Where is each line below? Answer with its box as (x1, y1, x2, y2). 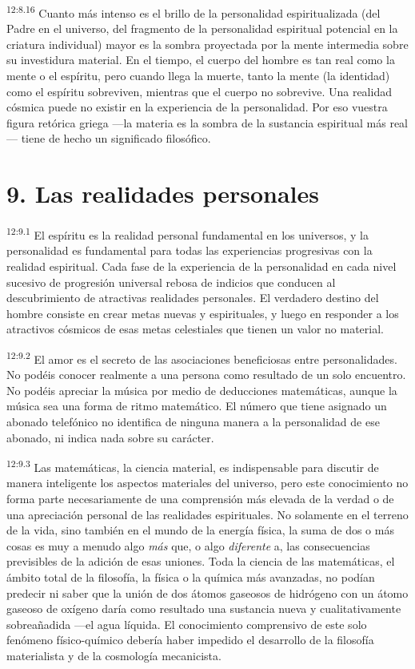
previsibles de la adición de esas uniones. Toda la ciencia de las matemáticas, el (6, 553, 395, 570)
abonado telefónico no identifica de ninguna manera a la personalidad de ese (6, 413, 380, 429)
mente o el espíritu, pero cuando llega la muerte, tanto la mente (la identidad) (6, 67, 390, 84)
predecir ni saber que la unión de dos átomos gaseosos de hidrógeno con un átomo (6, 584, 409, 601)
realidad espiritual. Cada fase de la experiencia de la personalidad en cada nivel (6, 257, 397, 274)
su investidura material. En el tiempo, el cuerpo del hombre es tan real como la (6, 51, 395, 68)
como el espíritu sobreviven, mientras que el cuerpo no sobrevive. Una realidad (6, 83, 392, 99)
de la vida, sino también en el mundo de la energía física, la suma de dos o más (6, 522, 394, 538)
